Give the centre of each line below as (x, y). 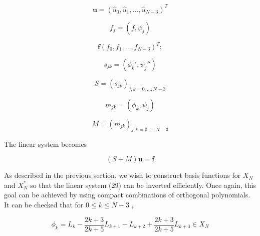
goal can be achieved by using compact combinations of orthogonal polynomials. (127, 195)
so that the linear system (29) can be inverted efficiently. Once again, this (143, 185)
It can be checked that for (44, 204)
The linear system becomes (46, 144)
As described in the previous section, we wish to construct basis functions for (122, 175)
